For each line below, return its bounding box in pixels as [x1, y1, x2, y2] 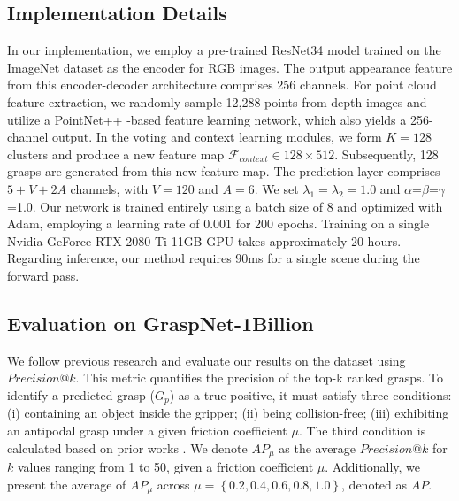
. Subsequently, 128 [334, 144, 439, 163]
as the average [279, 438, 356, 457]
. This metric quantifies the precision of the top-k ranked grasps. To [75, 368, 444, 387]
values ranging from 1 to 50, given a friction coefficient [17, 458, 314, 475]
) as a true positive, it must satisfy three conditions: [169, 385, 452, 404]
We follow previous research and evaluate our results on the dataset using [7, 351, 406, 369]
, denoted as [341, 474, 408, 493]
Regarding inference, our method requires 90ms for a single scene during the [7, 249, 420, 267]
